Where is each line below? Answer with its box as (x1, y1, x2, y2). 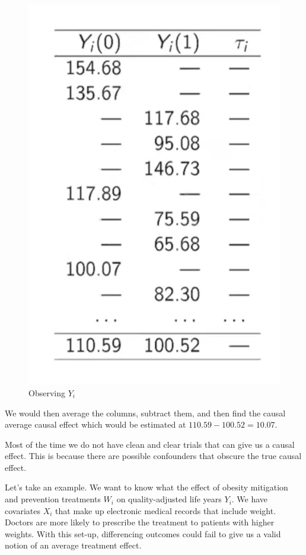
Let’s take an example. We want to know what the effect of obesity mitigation (5, 481, 288, 493)
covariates (5, 504, 40, 516)
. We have (231, 493, 268, 505)
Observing (28, 386, 65, 399)
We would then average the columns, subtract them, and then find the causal (5, 406, 286, 419)
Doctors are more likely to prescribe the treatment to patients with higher (5, 516, 275, 528)
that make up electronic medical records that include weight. (55, 504, 276, 516)
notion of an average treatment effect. (5, 539, 142, 551)
